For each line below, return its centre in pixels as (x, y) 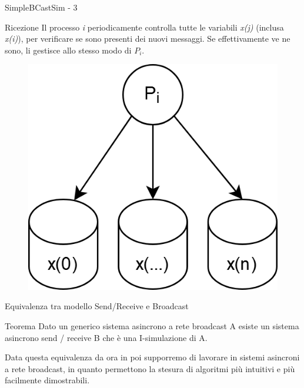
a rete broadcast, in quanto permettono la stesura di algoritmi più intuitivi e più (150, 368)
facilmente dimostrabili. (47, 380)
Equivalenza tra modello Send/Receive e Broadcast (97, 306)
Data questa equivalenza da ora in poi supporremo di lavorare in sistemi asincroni (152, 357)
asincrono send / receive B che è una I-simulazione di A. (106, 337)
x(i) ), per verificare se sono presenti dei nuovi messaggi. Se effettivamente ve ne (148, 39)
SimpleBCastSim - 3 (41, 7)
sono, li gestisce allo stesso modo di (68, 50)
